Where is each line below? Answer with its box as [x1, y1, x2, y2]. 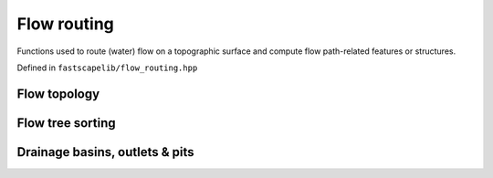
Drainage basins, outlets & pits [16, 144, 195, 160]
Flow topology [16, 86, 100, 101]
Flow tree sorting [16, 115, 116, 131]
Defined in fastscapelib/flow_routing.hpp [16, 62, 198, 73]
